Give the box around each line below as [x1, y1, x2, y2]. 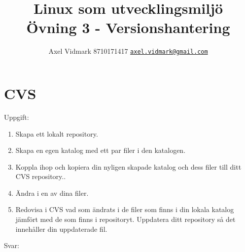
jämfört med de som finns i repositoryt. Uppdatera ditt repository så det [15, 214, 236, 224]
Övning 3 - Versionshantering [26, 17, 230, 37]
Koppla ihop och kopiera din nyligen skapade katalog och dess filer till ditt [15, 161, 242, 172]
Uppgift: [4, 111, 29, 122]
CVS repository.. [15, 171, 66, 181]
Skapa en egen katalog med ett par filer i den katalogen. [15, 145, 186, 155]
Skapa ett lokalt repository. [15, 128, 98, 139]
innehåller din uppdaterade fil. [15, 223, 107, 234]
